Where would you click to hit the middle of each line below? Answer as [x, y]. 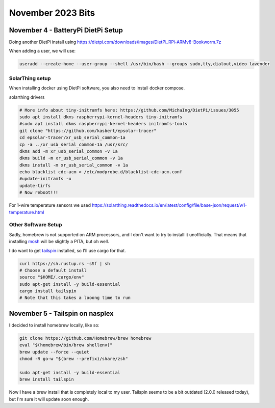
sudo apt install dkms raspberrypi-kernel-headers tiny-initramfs [101, 117]
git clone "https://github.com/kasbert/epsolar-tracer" [88, 131]
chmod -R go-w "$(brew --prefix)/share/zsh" [74, 359]
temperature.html [26, 212]
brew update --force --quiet [54, 352]
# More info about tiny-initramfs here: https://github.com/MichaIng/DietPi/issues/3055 [129, 110]
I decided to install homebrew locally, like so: [54, 325]
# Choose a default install [53, 270]
